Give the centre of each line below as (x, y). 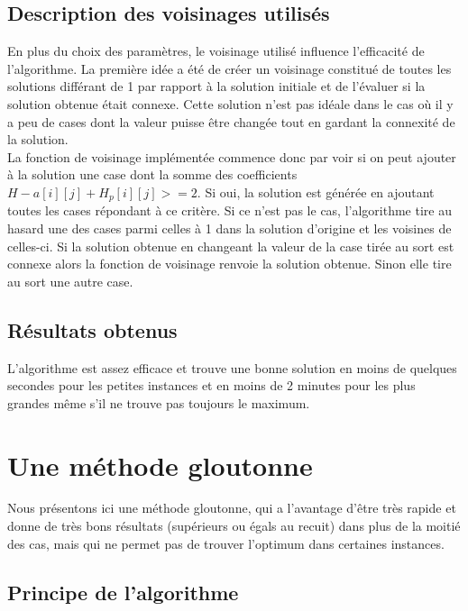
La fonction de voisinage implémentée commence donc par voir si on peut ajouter (232, 156)
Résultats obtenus (92, 329)
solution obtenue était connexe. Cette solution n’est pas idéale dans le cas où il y (230, 103)
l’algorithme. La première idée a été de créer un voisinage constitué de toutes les (229, 68)
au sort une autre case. (70, 281)
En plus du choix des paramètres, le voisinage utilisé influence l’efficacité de (216, 51)
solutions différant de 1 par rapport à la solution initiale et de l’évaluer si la (216, 86)
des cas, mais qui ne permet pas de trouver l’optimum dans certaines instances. (226, 543)
